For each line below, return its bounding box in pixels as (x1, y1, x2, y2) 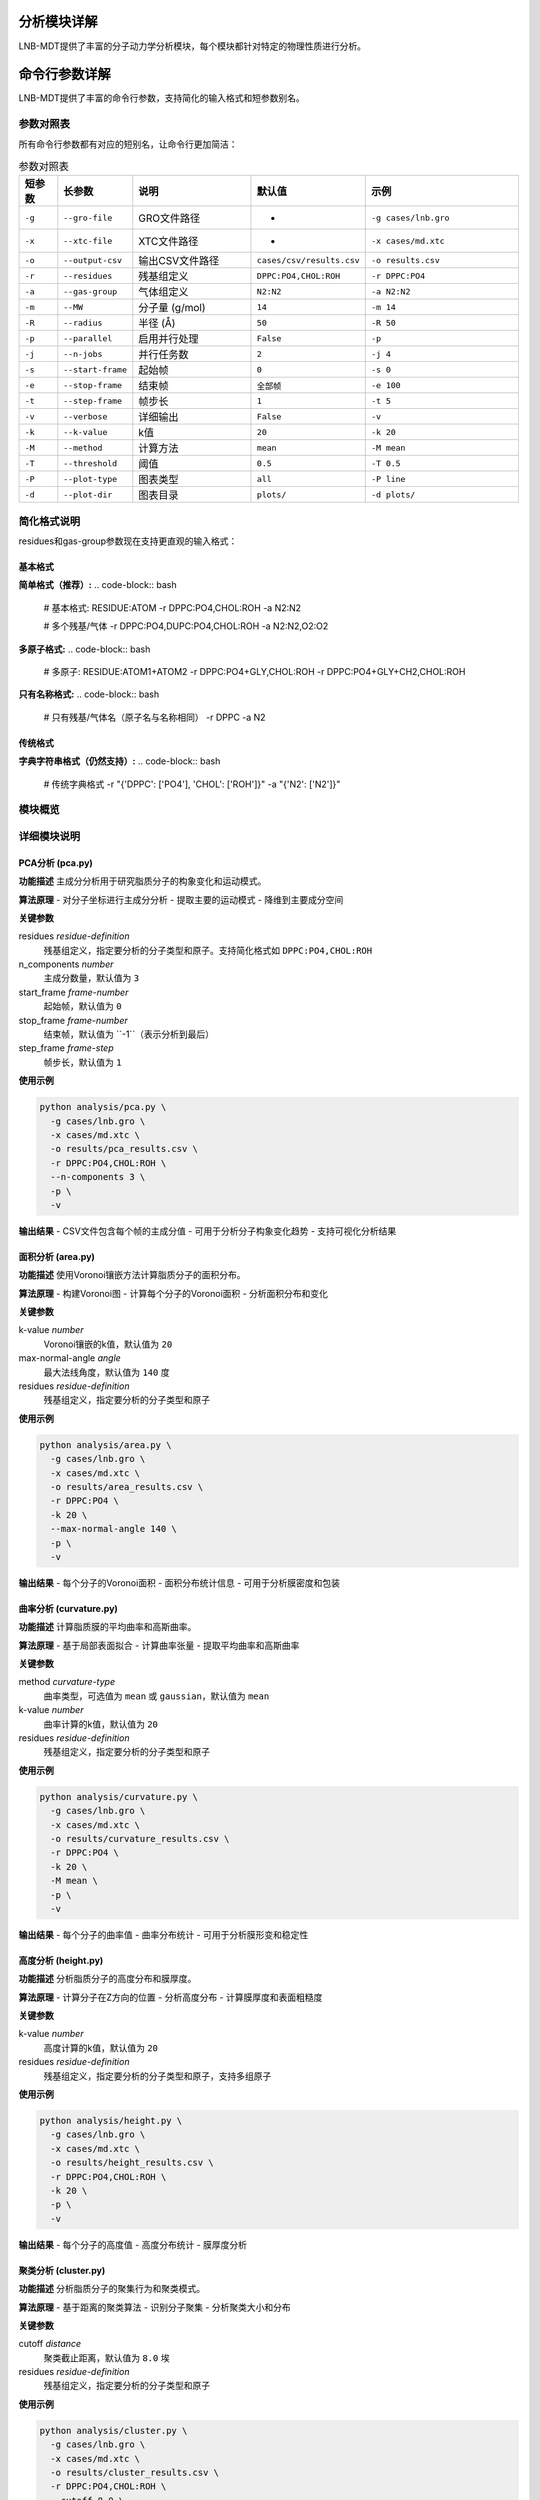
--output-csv (63, 255, 123, 265)
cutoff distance (18, 2338, 82, 2350)
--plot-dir (63, 489, 113, 500)
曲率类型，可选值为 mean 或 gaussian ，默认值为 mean (43, 1690, 270, 1702)
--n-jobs (63, 348, 103, 359)
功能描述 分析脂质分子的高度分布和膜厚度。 (18, 1973, 197, 1985)
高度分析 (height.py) (18, 1954, 104, 1966)
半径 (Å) (138, 316, 176, 330)
